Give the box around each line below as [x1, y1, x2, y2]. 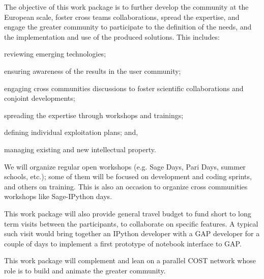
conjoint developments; [4, 93, 75, 103]
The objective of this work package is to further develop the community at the [4, 2, 249, 12]
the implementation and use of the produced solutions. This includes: [4, 31, 220, 42]
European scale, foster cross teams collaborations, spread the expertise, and [4, 11, 240, 22]
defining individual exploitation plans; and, [4, 127, 138, 137]
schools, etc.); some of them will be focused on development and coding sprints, [4, 171, 252, 182]
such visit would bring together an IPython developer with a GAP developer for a [4, 228, 260, 239]
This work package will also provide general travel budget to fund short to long [4, 208, 251, 218]
